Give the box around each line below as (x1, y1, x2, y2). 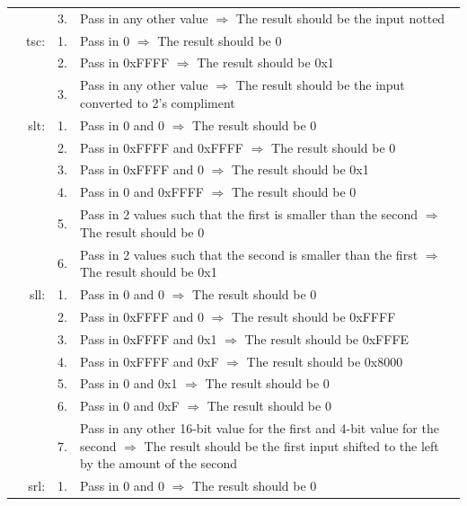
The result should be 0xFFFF (232, 306, 396, 325)
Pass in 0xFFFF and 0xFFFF (79, 138, 243, 156)
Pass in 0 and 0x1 (79, 374, 178, 393)
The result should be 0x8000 (246, 351, 403, 370)
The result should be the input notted (235, 8, 445, 27)
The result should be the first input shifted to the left (144, 436, 439, 455)
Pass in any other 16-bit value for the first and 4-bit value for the (79, 419, 439, 438)
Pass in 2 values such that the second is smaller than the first (79, 244, 419, 263)
